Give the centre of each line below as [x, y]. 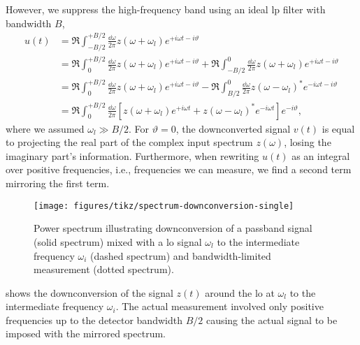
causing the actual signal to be [272, 320]
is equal [338, 128]
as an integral [321, 155]
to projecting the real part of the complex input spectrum [129, 142]
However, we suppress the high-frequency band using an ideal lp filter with [166, 9]
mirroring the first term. [58, 183]
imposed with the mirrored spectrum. [86, 333]
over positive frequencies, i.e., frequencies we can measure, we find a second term [179, 169]
